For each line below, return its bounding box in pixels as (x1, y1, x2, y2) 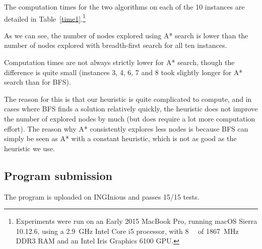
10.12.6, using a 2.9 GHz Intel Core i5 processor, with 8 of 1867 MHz (16, 225, 239, 236)
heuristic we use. (4, 143, 55, 153)
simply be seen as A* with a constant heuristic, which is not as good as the (4, 133, 237, 144)
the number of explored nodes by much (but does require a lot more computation (4, 113, 255, 123)
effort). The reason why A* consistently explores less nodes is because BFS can (4, 123, 248, 134)
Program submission (4, 167, 112, 183)
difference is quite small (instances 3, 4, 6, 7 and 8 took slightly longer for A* (4, 67, 243, 77)
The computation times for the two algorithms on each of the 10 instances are (4, 2, 245, 12)
